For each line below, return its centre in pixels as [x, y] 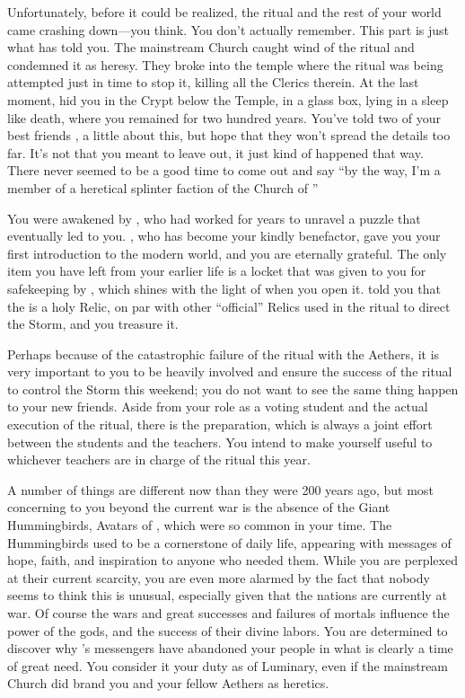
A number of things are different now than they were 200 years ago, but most [220, 489]
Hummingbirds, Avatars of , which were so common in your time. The [200, 525]
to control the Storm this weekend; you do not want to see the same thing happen [233, 389]
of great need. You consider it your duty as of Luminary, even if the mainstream [228, 665]
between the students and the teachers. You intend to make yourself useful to [220, 442]
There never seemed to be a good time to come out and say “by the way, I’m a [224, 170]
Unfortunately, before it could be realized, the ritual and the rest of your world [224, 12]
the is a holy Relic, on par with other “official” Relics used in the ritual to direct [229, 306]
